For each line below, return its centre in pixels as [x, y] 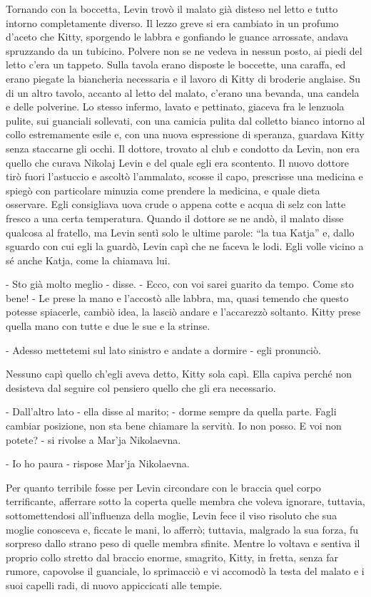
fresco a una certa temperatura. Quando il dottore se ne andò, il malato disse [175, 218]
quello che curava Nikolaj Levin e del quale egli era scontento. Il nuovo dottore [178, 162]
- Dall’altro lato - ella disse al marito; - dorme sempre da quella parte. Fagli [171, 411]
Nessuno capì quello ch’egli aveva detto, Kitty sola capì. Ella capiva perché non [179, 374]
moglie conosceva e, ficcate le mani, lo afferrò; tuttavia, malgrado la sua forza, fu [182, 529]
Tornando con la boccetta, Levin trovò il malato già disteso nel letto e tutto [172, 9]
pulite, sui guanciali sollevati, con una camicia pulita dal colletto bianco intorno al [185, 120]
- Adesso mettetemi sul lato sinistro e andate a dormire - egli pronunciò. [163, 349]
